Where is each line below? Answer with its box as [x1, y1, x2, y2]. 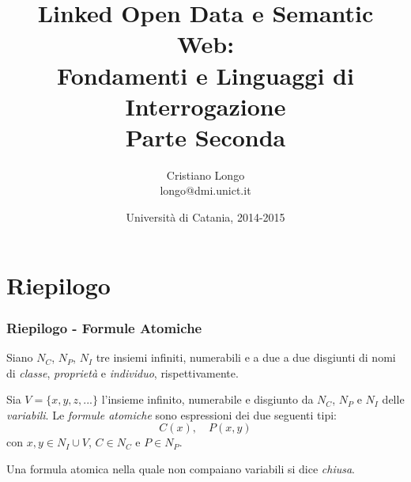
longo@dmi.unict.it [160, 182, 251, 199]
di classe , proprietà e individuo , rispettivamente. [6, 364, 239, 381]
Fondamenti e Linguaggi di [57, 59, 354, 91]
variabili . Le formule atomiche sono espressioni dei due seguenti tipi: [6, 406, 337, 423]
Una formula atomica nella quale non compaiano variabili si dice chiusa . [6, 461, 355, 477]
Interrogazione [125, 89, 286, 122]
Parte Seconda [125, 120, 286, 153]
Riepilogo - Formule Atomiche [6, 317, 202, 337]
